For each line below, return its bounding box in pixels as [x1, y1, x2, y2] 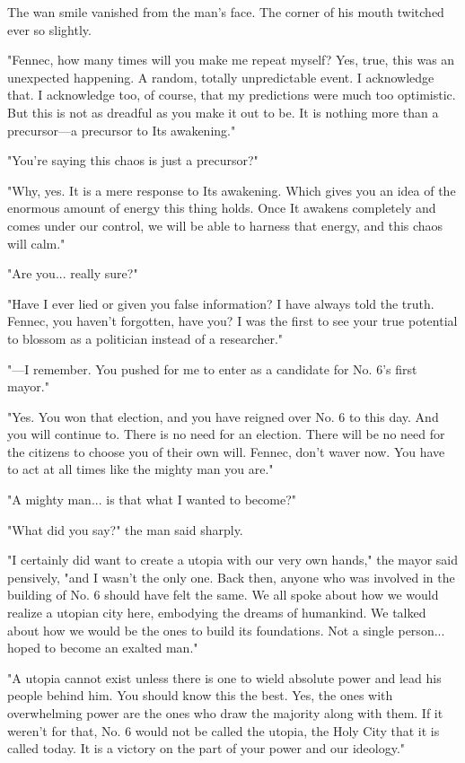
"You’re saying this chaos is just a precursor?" [7, 151, 259, 170]
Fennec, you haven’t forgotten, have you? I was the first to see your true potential [7, 311, 458, 330]
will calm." [7, 233, 66, 252]
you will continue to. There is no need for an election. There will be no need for [7, 425, 445, 443]
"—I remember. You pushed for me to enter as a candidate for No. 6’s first [7, 359, 417, 378]
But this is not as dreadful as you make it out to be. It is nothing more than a [7, 102, 439, 121]
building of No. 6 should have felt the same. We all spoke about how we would [7, 585, 439, 604]
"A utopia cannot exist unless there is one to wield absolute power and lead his [7, 668, 442, 687]
